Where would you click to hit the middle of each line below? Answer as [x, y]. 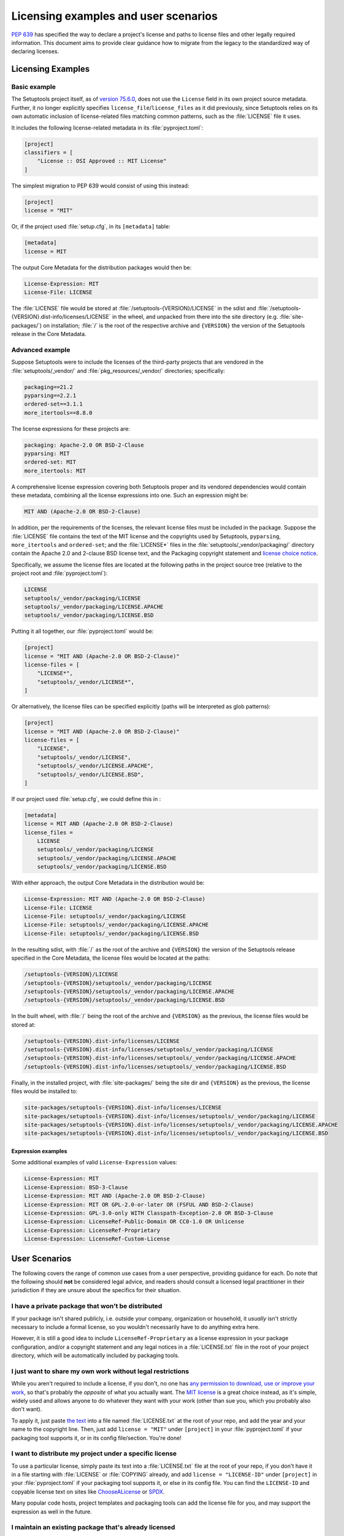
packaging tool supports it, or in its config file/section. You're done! [97, 1438]
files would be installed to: [44, 1091]
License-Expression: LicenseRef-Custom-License [97, 1239]
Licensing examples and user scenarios [114, 16]
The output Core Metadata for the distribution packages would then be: [101, 267]
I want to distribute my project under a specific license [94, 1454]
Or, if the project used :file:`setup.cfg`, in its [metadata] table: [91, 227]
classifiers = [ [49, 153]
